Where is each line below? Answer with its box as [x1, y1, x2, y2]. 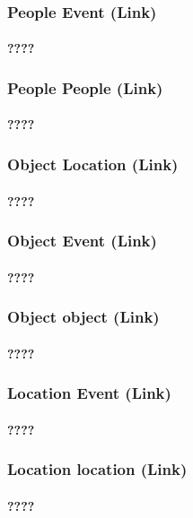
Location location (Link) [7, 458, 188, 480]
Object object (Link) [7, 306, 160, 328]
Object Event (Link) [7, 229, 157, 252]
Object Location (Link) [7, 152, 179, 175]
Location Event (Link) [7, 382, 171, 404]
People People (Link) [7, 76, 163, 99]
